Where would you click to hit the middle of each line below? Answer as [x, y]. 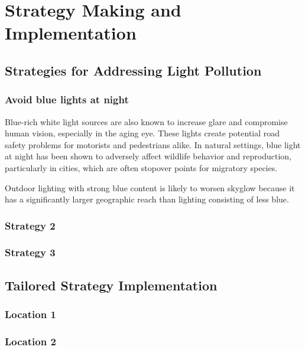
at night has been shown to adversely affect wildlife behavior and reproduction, [148, 156]
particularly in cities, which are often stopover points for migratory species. [141, 167]
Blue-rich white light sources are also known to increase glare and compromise [146, 121]
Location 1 [30, 314]
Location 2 [30, 341]
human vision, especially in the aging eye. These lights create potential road [142, 133]
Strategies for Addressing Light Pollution [133, 70]
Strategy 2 [30, 225]
